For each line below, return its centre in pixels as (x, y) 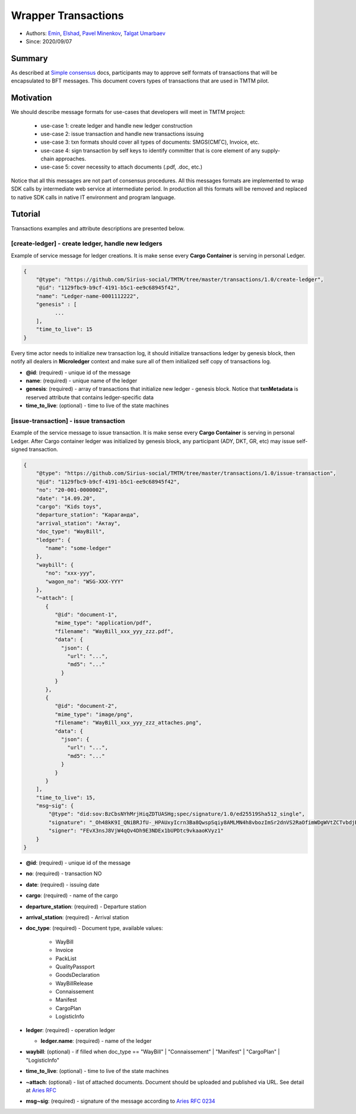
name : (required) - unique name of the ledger (82, 381)
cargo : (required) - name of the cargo (72, 895)
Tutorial (26, 214)
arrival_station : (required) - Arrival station (77, 917)
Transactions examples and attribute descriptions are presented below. (98, 228)
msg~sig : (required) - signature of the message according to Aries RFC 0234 (121, 1101)
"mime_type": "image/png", (94, 714)
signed (19, 450)
